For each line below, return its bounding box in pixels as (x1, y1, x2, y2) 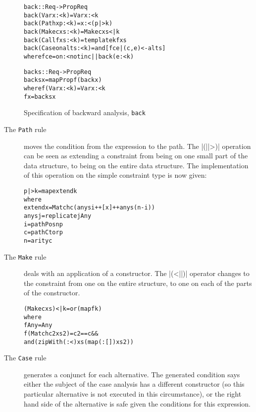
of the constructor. (24, 287, 80, 298)
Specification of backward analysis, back (24, 107, 146, 118)
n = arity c (24, 237, 52, 244)
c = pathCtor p (24, 229, 63, 236)
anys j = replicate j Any (24, 212, 92, 219)
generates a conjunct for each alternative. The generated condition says (24, 369, 240, 379)
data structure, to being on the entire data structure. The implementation (24, 160, 249, 170)
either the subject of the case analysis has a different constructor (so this (24, 379, 245, 389)
